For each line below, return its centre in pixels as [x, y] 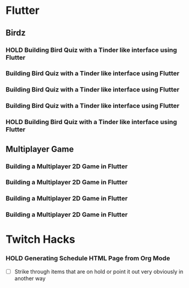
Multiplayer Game [40, 149]
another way [30, 278]
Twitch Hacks [41, 239]
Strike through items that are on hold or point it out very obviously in [99, 271]
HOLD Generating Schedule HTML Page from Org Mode [88, 258]
